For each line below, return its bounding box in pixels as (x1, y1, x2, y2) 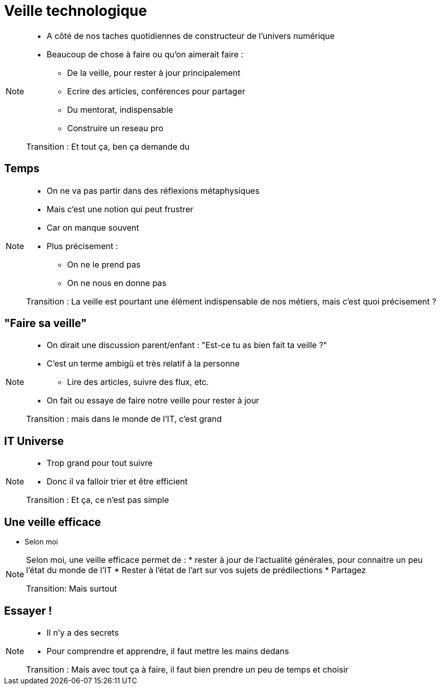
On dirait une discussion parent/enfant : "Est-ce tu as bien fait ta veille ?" (47, 340, 327, 351)
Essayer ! (4, 604, 52, 617)
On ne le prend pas (67, 259, 141, 270)
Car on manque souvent (47, 222, 139, 233)
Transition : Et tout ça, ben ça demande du (26, 141, 190, 152)
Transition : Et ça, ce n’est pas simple (26, 495, 169, 505)
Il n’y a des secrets (47, 627, 119, 638)
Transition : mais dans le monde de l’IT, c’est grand (26, 414, 222, 424)
